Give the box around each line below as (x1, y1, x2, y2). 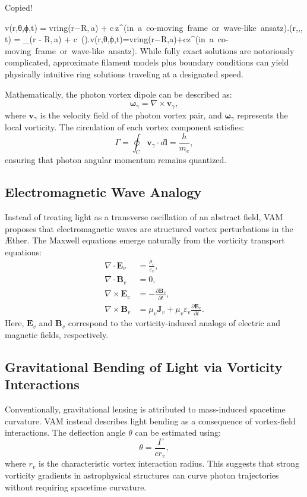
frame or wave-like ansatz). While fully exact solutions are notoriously (35, 44, 295, 57)
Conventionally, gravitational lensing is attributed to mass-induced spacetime (5, 403, 286, 415)
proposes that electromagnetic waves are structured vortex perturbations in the (5, 222, 293, 235)
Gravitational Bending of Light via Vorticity (5, 357, 283, 376)
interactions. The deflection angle (5, 426, 126, 439)
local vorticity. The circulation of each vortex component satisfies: (5, 121, 244, 133)
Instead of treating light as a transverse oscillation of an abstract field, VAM (5, 211, 283, 223)
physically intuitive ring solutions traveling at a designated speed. (5, 67, 243, 80)
